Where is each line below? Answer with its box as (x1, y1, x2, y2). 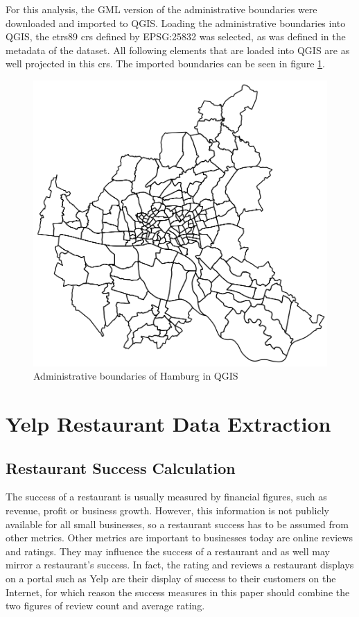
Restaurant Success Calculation (6, 457, 236, 478)
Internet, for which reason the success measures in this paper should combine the (6, 584, 350, 599)
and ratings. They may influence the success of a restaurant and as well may (6, 543, 330, 558)
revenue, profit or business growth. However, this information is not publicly (6, 502, 329, 517)
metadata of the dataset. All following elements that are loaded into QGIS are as (6, 42, 350, 57)
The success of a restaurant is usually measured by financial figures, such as (6, 489, 327, 504)
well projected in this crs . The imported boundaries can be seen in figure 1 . (6, 56, 325, 71)
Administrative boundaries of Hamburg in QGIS (33, 369, 238, 383)
